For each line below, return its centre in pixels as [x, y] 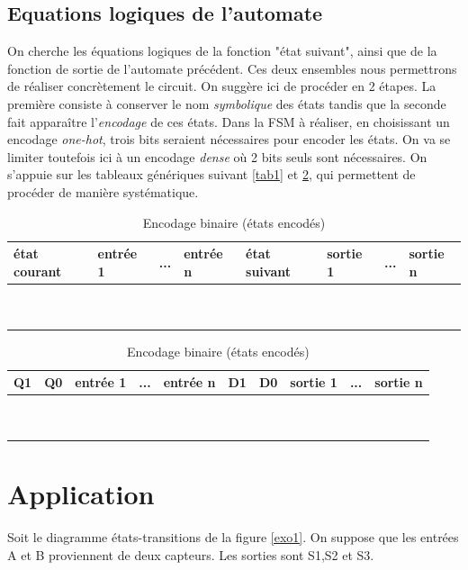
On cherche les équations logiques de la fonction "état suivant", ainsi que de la [222, 51]
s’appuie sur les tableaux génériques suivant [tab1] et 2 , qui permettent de [211, 174]
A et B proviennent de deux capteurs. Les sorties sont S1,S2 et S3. [191, 554]
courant [38, 271]
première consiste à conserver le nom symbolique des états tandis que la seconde [227, 103]
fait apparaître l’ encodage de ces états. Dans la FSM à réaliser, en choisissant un [229, 121]
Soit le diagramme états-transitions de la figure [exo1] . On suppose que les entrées [233, 537]
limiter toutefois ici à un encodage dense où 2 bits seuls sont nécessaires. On [217, 156]
